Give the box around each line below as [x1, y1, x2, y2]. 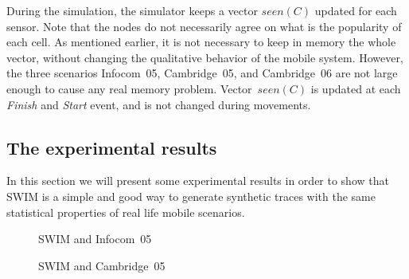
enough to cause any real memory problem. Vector [6, 80, 252, 96]
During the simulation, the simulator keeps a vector [6, 2, 258, 18]
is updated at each [310, 80, 401, 96]
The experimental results [6, 135, 217, 159]
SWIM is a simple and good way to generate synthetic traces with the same [6, 187, 376, 204]
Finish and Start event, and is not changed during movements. [6, 96, 311, 112]
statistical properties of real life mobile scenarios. [6, 203, 245, 220]
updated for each [314, 2, 397, 18]
